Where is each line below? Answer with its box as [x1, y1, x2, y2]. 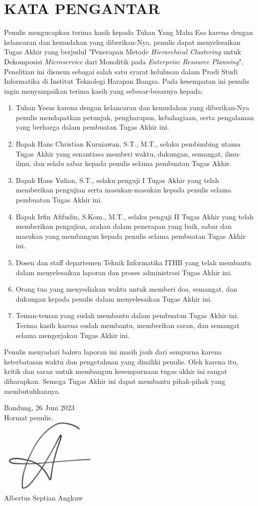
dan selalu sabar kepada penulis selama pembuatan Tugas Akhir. [33, 158, 232, 169]
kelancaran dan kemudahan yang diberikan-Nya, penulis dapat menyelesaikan [4, 36, 241, 47]
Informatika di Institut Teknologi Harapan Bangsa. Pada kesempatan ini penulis [4, 76, 250, 86]
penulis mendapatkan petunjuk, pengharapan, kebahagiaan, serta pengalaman [15, 112, 254, 122]
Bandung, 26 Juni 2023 [4, 402, 75, 413]
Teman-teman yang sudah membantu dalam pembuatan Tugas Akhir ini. [15, 310, 239, 321]
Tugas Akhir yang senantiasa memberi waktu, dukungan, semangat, [15, 148, 223, 159]
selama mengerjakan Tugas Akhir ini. [15, 330, 130, 340]
